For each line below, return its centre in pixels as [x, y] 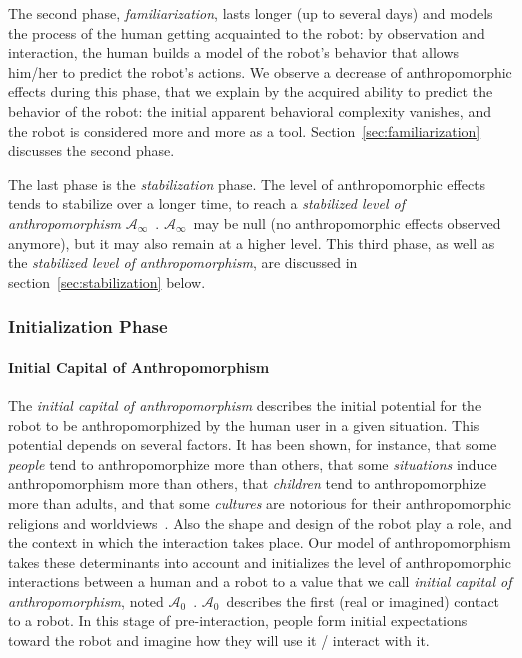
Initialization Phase [88, 326]
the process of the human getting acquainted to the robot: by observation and [246, 32]
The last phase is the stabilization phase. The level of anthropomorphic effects [247, 183]
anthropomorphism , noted [86, 600]
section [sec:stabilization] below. [107, 281]
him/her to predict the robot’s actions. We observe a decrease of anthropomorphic [260, 71]
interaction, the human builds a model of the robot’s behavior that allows [234, 52]
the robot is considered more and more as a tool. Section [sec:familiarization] [244, 130]
